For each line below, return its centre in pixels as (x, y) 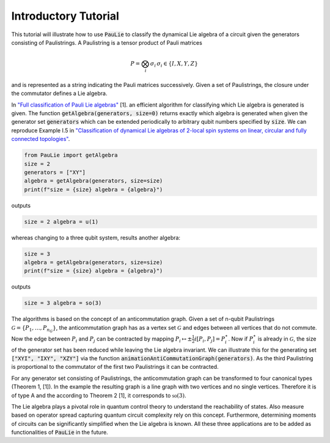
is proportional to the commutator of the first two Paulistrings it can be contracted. (115, 367)
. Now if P (241, 339)
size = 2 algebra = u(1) (61, 222)
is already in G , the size (287, 339)
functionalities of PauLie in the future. (60, 433)
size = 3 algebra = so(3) (63, 303)
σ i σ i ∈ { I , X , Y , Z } (174, 64)
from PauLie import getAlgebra (71, 155)
